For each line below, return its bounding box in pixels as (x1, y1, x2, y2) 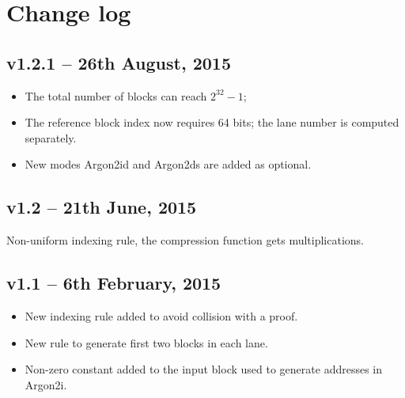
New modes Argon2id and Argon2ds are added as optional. (25, 156, 312, 172)
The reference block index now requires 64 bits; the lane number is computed (25, 114, 399, 131)
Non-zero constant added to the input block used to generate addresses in (25, 361, 383, 377)
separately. (25, 129, 77, 146)
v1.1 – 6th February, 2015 (6, 271, 221, 295)
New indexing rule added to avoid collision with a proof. (25, 307, 298, 324)
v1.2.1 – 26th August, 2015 (6, 50, 231, 74)
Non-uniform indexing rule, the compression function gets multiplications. (6, 232, 364, 248)
